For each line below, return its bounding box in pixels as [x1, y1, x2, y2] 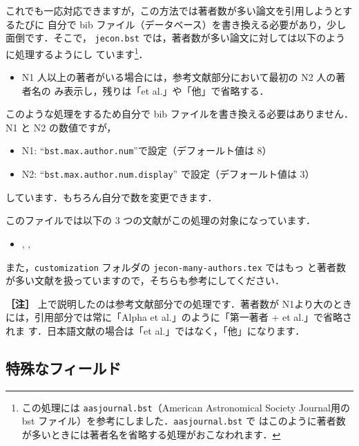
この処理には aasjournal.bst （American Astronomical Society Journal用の [21, 400, 350, 414]
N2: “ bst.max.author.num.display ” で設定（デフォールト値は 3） [21, 167, 315, 181]
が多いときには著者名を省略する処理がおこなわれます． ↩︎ [21, 427, 281, 442]
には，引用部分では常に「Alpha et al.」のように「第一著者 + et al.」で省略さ [6, 310, 353, 324]
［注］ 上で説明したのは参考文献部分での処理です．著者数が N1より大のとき [6, 296, 352, 310]
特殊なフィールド [6, 357, 122, 378]
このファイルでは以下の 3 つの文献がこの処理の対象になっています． [6, 213, 316, 227]
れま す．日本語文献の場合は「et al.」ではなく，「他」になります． [6, 324, 305, 337]
